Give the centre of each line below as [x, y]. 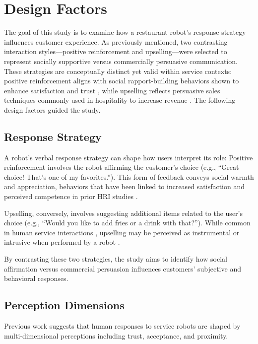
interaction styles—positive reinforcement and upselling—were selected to [116, 51]
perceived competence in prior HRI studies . [71, 196]
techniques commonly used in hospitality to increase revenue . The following [120, 100]
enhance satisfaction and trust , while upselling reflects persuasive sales [112, 90]
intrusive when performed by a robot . [62, 242]
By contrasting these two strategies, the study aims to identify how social [116, 259]
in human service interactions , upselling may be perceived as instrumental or [122, 232]
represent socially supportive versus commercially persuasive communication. [121, 61]
